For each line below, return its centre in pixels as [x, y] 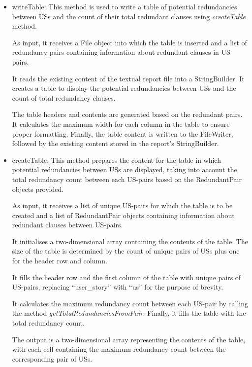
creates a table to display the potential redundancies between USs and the [124, 88]
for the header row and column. [60, 261]
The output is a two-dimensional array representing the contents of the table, [129, 339]
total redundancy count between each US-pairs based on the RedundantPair [127, 179]
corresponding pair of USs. [52, 358]
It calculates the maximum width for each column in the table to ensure [121, 124]
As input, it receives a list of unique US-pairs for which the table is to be [122, 205]
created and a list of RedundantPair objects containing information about [123, 215]
